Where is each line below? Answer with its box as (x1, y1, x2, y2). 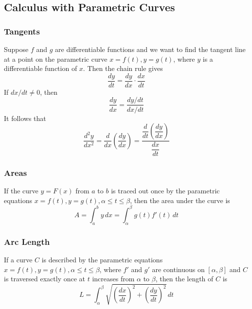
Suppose (4, 44, 29, 54)
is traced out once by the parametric (111, 186, 220, 196)
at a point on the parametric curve (4, 53, 108, 64)
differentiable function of (4, 63, 77, 73)
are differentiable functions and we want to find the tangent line (55, 44, 246, 54)
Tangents (4, 25, 40, 37)
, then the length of (155, 274, 214, 284)
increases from (92, 274, 135, 284)
